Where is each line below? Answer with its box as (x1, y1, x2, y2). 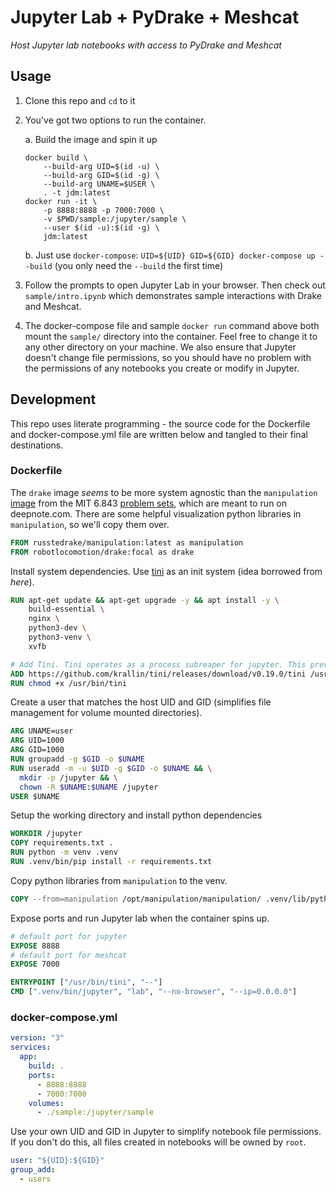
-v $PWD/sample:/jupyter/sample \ (43, 214, 187, 224)
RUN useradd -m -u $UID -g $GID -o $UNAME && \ (10, 763, 213, 773)
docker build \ (24, 152, 89, 163)
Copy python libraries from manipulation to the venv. (10, 874, 228, 886)
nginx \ (28, 614, 60, 624)
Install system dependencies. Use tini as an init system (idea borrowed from (10, 565, 323, 577)
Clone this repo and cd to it (24, 94, 136, 106)
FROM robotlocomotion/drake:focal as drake (10, 547, 195, 557)
